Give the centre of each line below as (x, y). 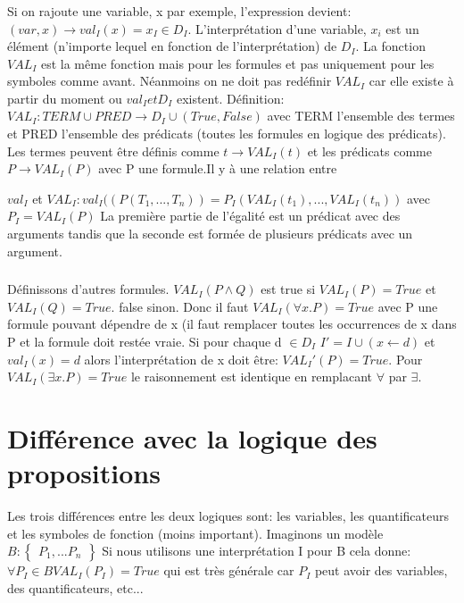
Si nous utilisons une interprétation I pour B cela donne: (257, 551)
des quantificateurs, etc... (75, 587)
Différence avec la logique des (192, 437)
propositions (84, 473)
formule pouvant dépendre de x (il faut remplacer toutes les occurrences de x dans (232, 324)
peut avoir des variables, (381, 570)
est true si (288, 289)
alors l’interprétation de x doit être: (181, 359)
